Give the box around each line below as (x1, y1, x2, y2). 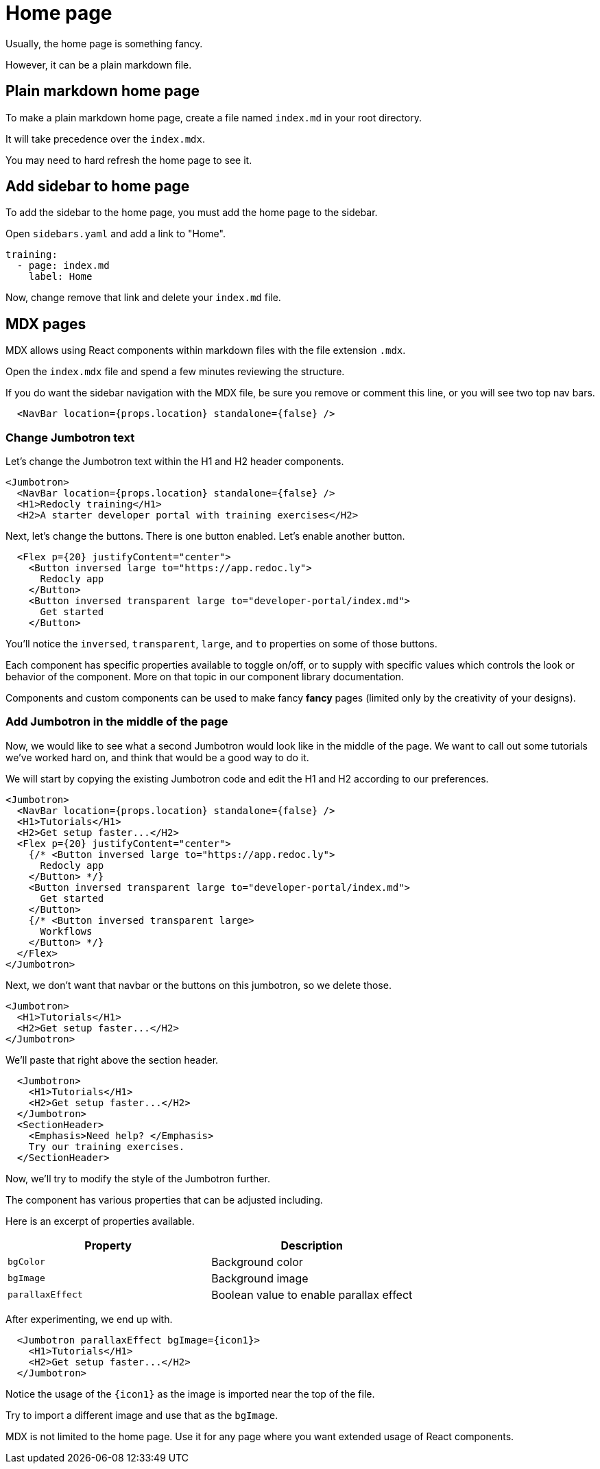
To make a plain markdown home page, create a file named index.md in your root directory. (5, 111, 422, 123)
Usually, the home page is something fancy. (5, 37, 203, 49)
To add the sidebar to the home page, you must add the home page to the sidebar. (5, 206, 378, 219)
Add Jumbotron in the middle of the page (5, 715, 228, 729)
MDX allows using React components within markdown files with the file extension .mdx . (5, 344, 406, 357)
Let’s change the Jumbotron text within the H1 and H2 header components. (5, 455, 344, 468)
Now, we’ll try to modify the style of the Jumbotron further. (5, 1172, 270, 1184)
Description (280, 1238, 343, 1252)
